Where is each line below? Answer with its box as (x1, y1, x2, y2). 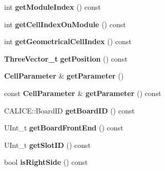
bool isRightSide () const (4, 157, 88, 167)
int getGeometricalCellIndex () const (4, 36, 132, 47)
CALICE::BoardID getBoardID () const (4, 105, 135, 116)
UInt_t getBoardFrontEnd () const (4, 122, 123, 133)
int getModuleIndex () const (4, 2, 101, 12)
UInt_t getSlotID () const (4, 139, 91, 150)
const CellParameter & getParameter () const (4, 87, 161, 98)
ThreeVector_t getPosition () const (4, 53, 128, 64)
